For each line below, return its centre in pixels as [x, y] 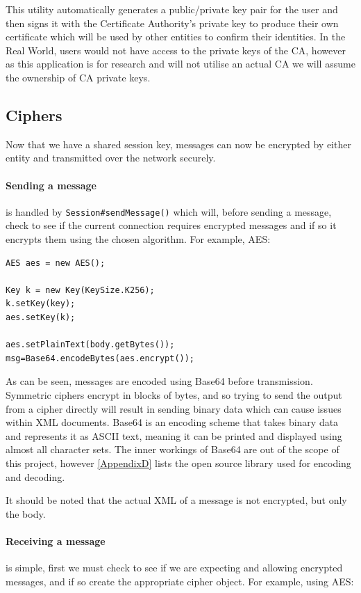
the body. [26, 513]
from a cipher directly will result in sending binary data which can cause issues [174, 408]
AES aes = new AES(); [56, 263]
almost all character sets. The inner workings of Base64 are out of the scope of [173, 449]
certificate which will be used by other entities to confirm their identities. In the [176, 37]
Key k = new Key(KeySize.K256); [80, 290]
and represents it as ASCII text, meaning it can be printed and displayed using [174, 435]
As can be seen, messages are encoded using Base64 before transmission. [159, 381]
